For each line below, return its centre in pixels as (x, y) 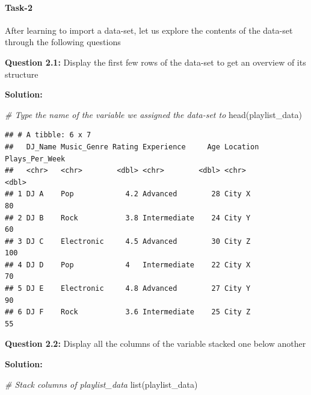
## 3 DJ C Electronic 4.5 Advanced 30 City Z (128, 241)
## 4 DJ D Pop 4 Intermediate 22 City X (128, 265)
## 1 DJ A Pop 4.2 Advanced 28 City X (128, 194)
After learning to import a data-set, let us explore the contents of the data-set (149, 30)
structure (22, 74)
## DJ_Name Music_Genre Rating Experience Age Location (132, 147)
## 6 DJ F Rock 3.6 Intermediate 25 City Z (128, 312)
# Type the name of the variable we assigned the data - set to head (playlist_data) (153, 114)
